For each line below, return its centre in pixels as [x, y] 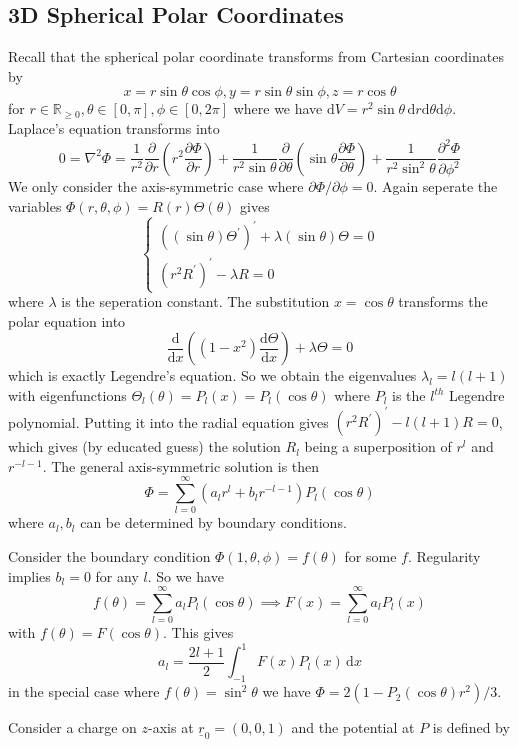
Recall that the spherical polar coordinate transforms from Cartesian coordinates [256, 56]
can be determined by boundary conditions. [213, 522]
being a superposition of [378, 446]
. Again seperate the [435, 186]
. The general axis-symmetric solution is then [181, 465]
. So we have [185, 575]
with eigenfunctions [67, 395]
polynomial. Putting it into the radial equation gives [168, 421]
